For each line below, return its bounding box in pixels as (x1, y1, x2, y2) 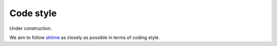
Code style (9, 8, 57, 19)
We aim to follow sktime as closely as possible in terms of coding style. (9, 34, 160, 40)
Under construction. (9, 25, 52, 31)
